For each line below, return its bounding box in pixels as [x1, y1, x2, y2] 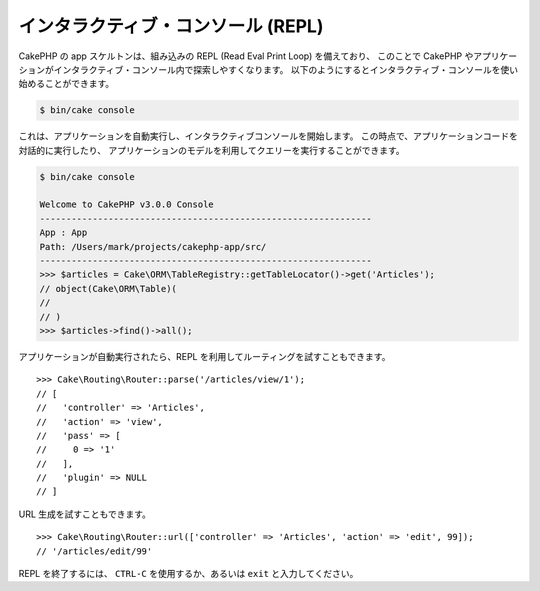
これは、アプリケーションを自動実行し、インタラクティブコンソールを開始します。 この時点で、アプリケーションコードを [18, 130, 519, 142]
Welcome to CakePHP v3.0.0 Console [39, 199, 214, 210]
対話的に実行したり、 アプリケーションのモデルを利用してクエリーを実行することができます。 [18, 144, 405, 156]
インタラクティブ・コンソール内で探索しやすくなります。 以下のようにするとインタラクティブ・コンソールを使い [53, 63, 519, 75]
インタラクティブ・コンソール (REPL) [18, 15, 324, 37]
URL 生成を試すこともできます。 [18, 508, 152, 520]
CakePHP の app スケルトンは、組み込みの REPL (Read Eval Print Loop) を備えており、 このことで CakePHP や [18, 50, 474, 62]
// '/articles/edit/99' [36, 545, 153, 557]
